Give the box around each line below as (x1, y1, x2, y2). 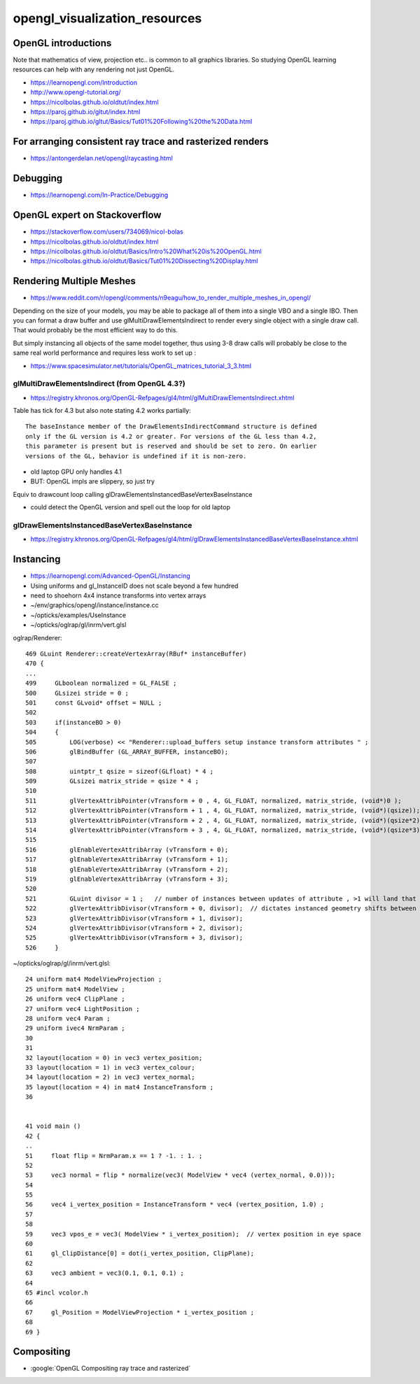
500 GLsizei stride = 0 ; (25, 689, 129, 697)
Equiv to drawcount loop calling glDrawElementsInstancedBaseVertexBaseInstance (13, 490, 253, 498)
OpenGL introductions (13, 37, 112, 49)
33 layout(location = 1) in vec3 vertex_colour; (25, 1064, 195, 1071)
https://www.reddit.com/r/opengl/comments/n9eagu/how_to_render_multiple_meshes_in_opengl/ (30, 294, 311, 302)
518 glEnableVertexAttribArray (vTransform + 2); (25, 865, 229, 873)
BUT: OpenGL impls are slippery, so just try (30, 477, 155, 486)
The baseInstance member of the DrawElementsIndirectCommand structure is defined (25, 423, 317, 430)
